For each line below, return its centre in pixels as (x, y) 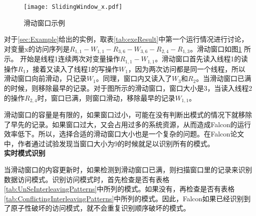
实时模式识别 (25, 153)
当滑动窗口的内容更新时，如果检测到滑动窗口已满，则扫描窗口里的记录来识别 (128, 169)
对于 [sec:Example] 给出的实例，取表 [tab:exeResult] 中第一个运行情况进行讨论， (126, 39)
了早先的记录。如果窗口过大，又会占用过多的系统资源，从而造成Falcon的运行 (128, 124)
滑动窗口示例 (44, 22)
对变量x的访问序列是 (37, 48)
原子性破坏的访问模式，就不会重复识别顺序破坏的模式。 (100, 208)
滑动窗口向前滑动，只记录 (45, 78)
